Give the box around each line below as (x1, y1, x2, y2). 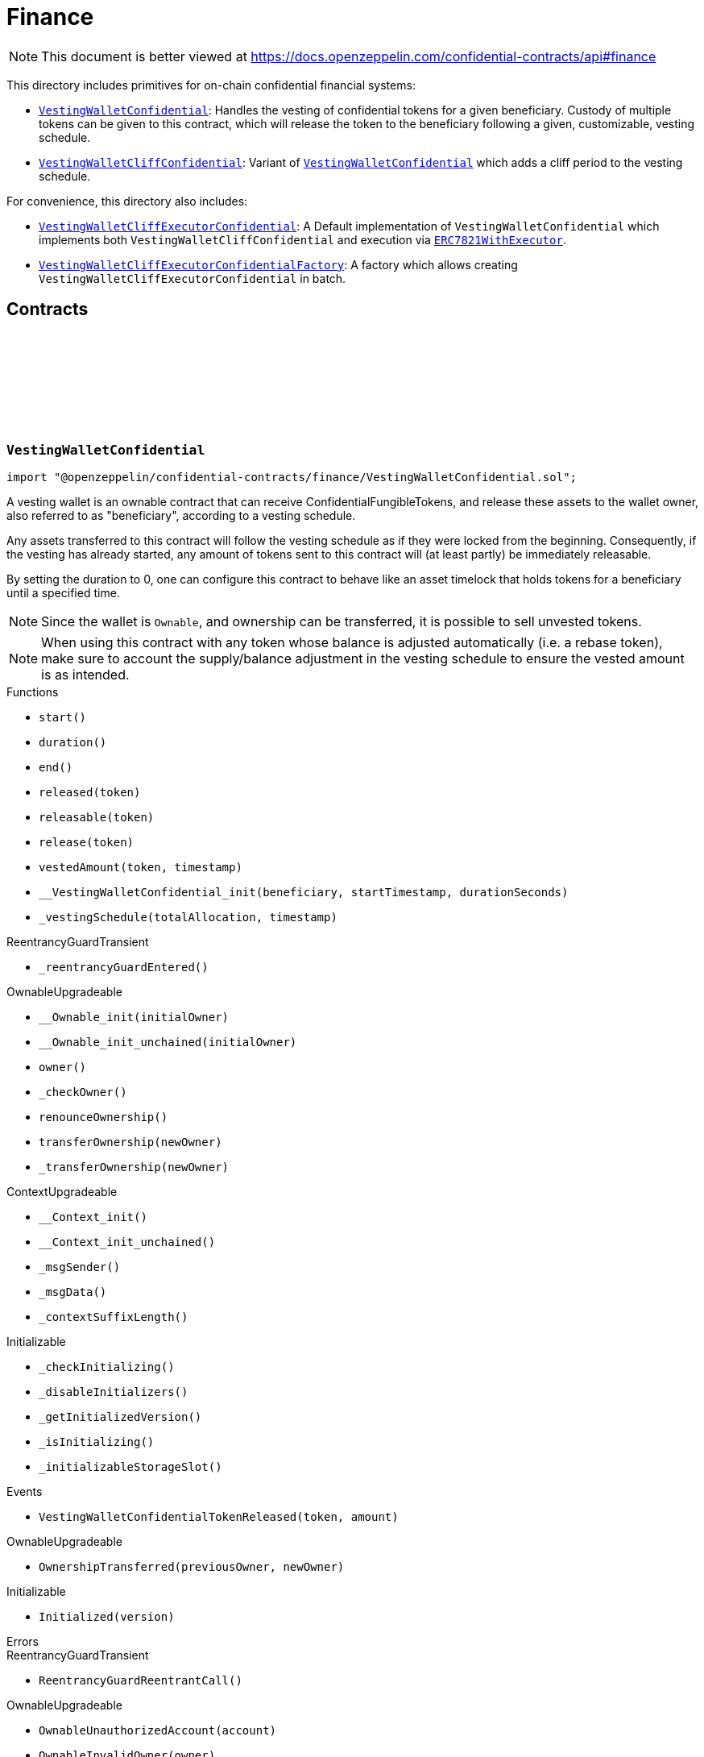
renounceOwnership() (39, 1110, 168, 1124)
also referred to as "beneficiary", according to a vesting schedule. (6, 508, 356, 522)
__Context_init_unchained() (39, 1235, 216, 1248)
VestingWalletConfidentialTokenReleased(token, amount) (39, 1510, 399, 1523)
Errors (6, 1634, 39, 1648)
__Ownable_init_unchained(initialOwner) (39, 1035, 297, 1049)
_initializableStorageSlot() (39, 1460, 222, 1473)
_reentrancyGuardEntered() (39, 960, 209, 974)
